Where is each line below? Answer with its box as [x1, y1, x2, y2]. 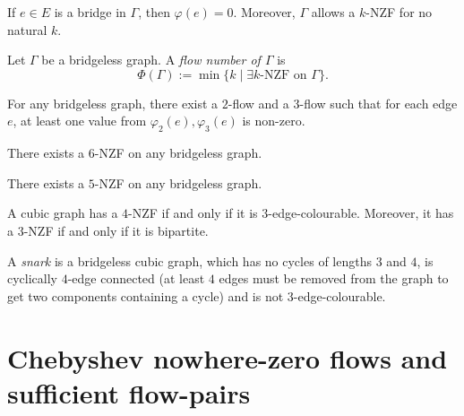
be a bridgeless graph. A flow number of [41, 50, 261, 69]
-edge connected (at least [67, 269, 205, 288]
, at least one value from [13, 111, 147, 130]
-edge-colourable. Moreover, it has [268, 204, 454, 222]
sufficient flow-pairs [7, 374, 251, 411]
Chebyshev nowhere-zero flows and [7, 339, 448, 376]
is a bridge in [54, 3, 126, 21]
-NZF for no [365, 3, 433, 21]
